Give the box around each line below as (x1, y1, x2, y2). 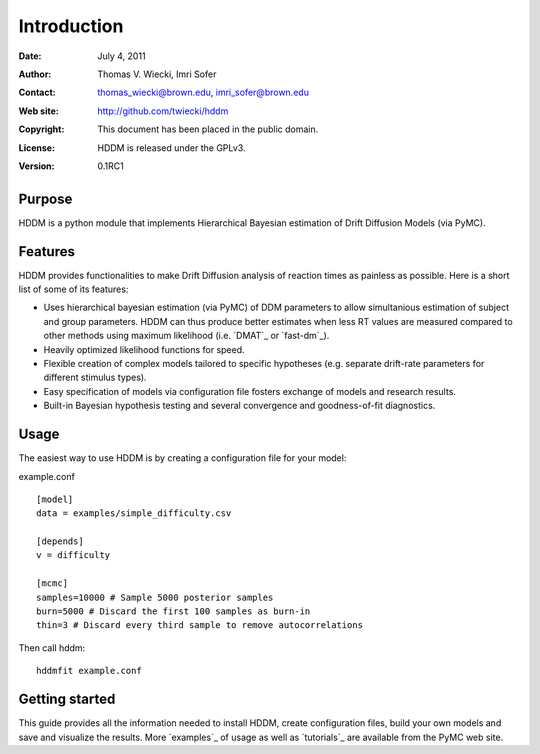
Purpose (18, 190, 73, 207)
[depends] (36, 536, 84, 547)
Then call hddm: (18, 641, 86, 654)
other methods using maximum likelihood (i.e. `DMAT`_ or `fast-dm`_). (43, 330, 330, 342)
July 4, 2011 (97, 50, 146, 62)
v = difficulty (36, 550, 111, 561)
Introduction (18, 15, 124, 37)
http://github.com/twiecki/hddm (97, 105, 229, 117)
